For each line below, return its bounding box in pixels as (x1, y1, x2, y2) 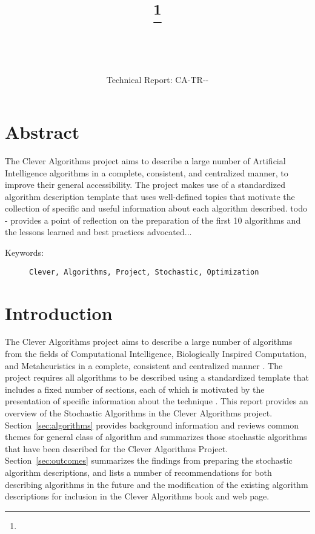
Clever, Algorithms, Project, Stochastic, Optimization (29, 267, 259, 276)
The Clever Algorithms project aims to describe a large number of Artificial (5, 154, 286, 167)
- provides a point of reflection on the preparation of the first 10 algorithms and (5, 213, 301, 226)
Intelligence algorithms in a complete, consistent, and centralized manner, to (5, 166, 288, 179)
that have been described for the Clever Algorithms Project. (5, 442, 228, 455)
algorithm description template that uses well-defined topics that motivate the (5, 190, 295, 202)
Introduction (5, 300, 113, 325)
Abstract (5, 119, 80, 144)
